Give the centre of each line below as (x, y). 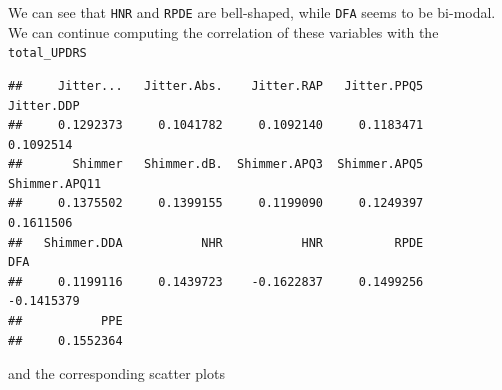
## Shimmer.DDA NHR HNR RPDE (216, 242)
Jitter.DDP (44, 105)
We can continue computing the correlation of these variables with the (223, 31)
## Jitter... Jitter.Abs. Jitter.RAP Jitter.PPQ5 (216, 85)
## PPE (65, 321)
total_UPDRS (47, 53)
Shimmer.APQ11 (55, 183)
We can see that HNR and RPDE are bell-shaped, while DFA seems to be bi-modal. (252, 12)
